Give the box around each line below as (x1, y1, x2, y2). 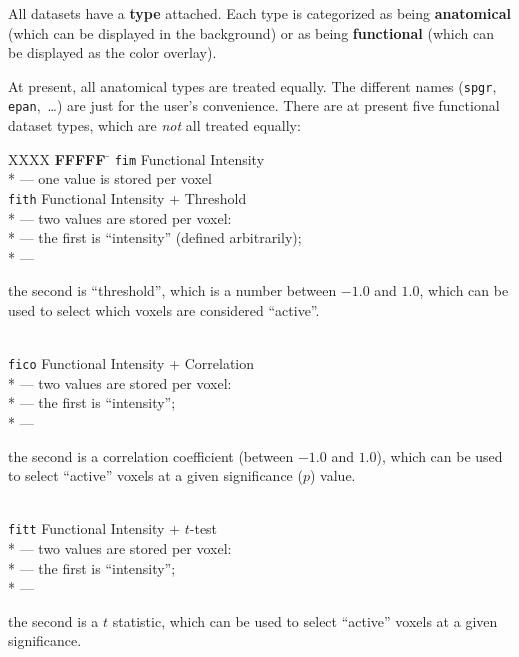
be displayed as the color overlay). (8, 42, 217, 63)
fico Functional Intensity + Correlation (8, 353, 255, 374)
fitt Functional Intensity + (8, 518, 181, 539)
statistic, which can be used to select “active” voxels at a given (112, 610, 498, 631)
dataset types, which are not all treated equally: (8, 115, 301, 136)
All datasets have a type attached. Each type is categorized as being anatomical (8, 3, 511, 23)
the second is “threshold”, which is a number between (8, 280, 337, 301)
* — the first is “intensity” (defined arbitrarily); (8, 227, 302, 248)
